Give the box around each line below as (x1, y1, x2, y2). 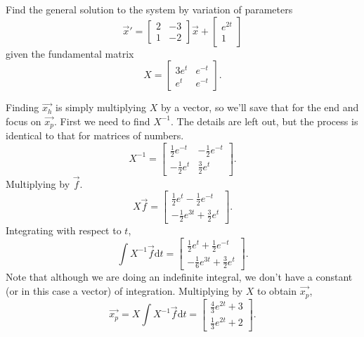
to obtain (257, 284, 297, 298)
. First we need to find (54, 113, 150, 128)
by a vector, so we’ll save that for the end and (160, 100, 359, 115)
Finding (6, 100, 39, 115)
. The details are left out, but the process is (171, 113, 358, 128)
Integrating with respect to (6, 223, 122, 238)
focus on (6, 113, 41, 128)
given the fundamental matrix (6, 46, 134, 61)
